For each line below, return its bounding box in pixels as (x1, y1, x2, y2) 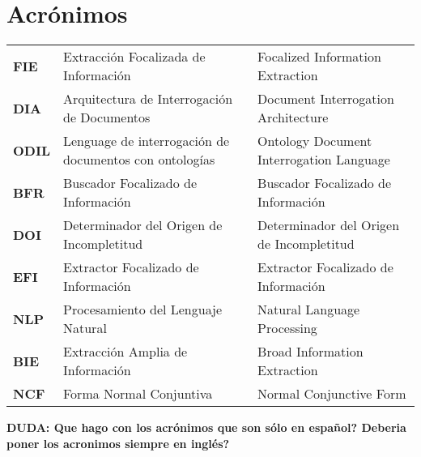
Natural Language (257, 300, 360, 319)
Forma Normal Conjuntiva (62, 384, 213, 404)
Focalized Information (257, 47, 381, 66)
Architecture (257, 108, 329, 127)
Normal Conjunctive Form (257, 384, 406, 404)
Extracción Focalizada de (62, 47, 206, 66)
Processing (257, 318, 317, 338)
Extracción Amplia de (62, 342, 188, 361)
